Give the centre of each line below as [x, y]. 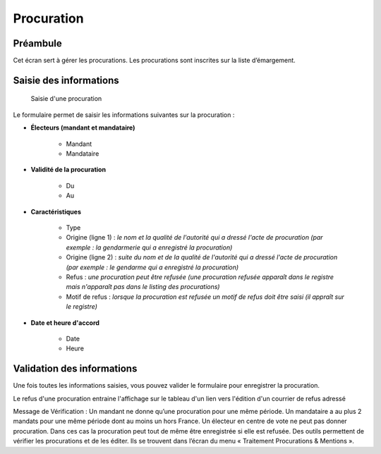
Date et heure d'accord [65, 323]
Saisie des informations [66, 80]
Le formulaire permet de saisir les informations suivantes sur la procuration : [124, 115]
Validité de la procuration [68, 170]
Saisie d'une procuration [66, 99]
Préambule [38, 43]
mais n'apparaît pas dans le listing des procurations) [143, 287]
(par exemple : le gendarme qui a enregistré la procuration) [152, 267]
